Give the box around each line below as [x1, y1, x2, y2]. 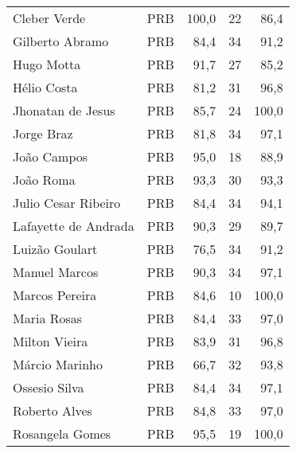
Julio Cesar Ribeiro [13, 193, 121, 212]
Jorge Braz [13, 124, 73, 143]
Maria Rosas [13, 309, 83, 327]
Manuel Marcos [13, 263, 99, 281]
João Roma [13, 170, 76, 189]
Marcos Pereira [13, 286, 97, 304]
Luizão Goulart [13, 240, 98, 258]
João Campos [13, 147, 88, 166]
